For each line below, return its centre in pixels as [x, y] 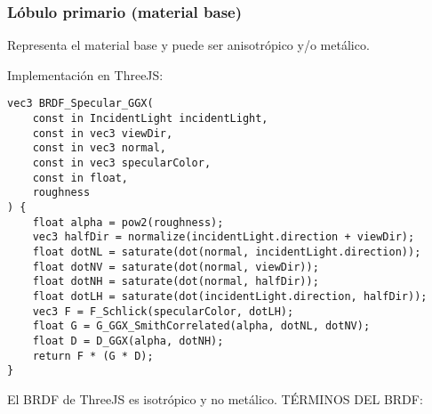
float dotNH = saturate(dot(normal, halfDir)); [176, 282]
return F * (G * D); [93, 356]
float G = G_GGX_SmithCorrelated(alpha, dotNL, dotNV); [201, 326]
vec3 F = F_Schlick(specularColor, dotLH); [163, 311]
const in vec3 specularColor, [122, 163]
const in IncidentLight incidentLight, [150, 119]
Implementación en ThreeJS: [85, 74]
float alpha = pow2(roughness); [128, 222]
